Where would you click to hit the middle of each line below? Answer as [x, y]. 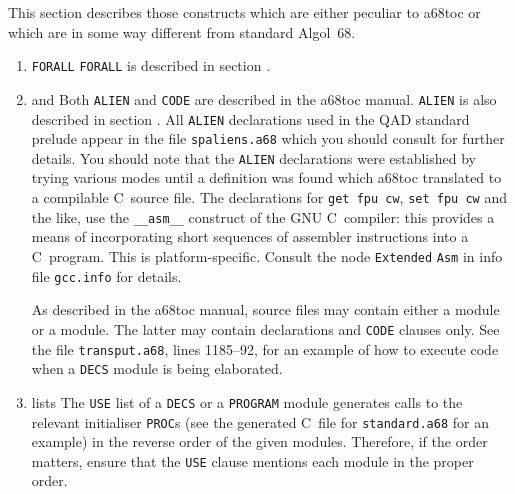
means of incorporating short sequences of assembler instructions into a [250, 236]
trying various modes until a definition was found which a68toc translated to [266, 177]
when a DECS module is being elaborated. [157, 368]
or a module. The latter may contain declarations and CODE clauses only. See [265, 328]
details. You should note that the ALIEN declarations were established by [254, 157]
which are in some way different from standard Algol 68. [182, 31]
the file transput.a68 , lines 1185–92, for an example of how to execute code [265, 348]
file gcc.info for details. [106, 275]
